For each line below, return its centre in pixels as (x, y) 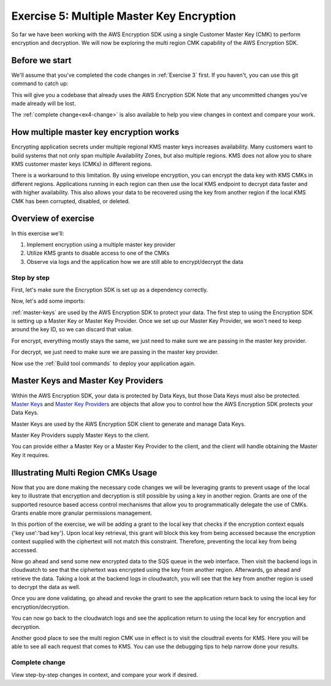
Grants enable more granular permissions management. (82, 513)
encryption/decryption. (40, 607)
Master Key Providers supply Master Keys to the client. (81, 435)
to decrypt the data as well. (46, 587)
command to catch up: (40, 83)
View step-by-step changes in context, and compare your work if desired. (105, 674)
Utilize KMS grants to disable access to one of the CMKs (98, 253)
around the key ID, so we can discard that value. (72, 330)
